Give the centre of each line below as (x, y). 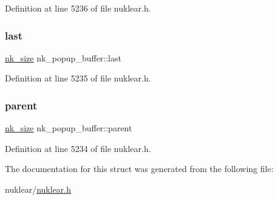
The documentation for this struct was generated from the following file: (139, 169)
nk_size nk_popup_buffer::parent (69, 128)
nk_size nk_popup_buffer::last (63, 57)
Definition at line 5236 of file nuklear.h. (78, 8)
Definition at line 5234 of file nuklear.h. (78, 148)
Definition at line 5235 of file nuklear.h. (78, 78)
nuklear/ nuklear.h (38, 189)
